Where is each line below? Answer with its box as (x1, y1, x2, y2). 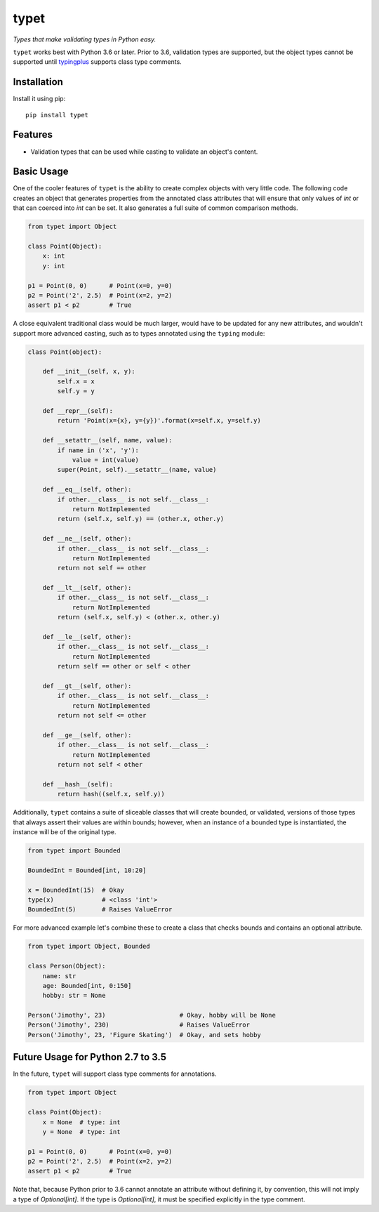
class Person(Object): (27, 962, 106, 970)
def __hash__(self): (42, 780, 114, 788)
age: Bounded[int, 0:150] (42, 982, 132, 989)
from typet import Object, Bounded (27, 942, 150, 951)
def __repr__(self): (42, 407, 114, 415)
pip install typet (25, 111, 89, 119)
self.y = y (57, 387, 95, 395)
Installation (13, 76, 63, 88)
